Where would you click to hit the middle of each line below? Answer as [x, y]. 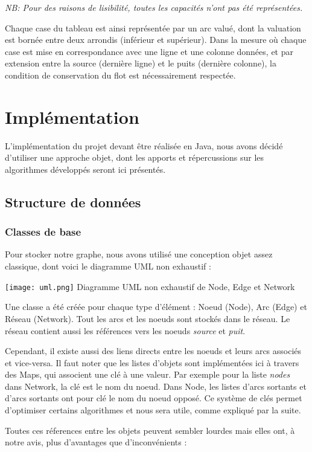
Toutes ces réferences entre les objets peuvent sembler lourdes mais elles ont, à [150, 430]
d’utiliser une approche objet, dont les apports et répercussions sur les [135, 157]
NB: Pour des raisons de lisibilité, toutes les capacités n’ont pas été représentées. [154, 7]
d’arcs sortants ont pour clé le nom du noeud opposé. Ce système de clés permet [154, 398]
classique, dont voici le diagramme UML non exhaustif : [108, 266]
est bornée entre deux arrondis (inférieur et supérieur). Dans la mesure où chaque [156, 40]
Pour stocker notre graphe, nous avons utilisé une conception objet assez [139, 254]
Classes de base [43, 232]
